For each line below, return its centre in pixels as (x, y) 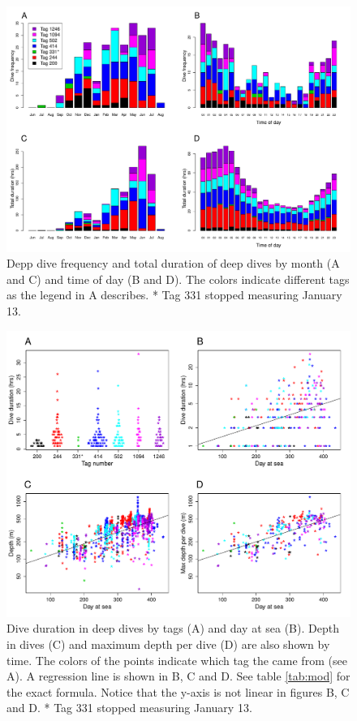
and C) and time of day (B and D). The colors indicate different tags (178, 279)
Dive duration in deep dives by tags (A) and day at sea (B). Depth (173, 628)
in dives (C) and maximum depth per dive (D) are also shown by (168, 644)
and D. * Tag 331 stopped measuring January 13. (129, 708)
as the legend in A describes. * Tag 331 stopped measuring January (174, 295)
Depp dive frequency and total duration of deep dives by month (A (173, 263)
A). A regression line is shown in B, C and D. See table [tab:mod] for (178, 676)
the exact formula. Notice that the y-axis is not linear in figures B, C (178, 691)
